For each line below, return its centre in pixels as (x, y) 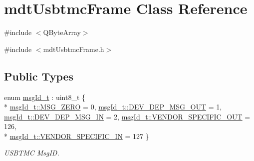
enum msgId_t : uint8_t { (45, 97)
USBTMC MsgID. (32, 153)
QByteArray (62, 32)
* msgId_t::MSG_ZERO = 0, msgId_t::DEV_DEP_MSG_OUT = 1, (113, 107)
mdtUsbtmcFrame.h (74, 49)
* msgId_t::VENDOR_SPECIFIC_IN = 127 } (77, 136)
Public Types (39, 76)
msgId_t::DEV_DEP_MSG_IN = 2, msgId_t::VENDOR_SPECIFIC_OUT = (127, 116)
